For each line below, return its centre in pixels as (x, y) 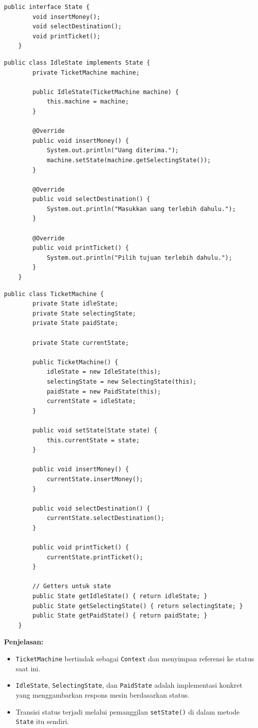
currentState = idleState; (91, 401)
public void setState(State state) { (95, 430)
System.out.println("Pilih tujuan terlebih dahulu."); (139, 258)
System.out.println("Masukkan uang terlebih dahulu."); (141, 209)
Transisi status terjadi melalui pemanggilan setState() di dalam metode (128, 711)
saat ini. (28, 668)
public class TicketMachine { (54, 294)
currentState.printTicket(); (95, 557)
